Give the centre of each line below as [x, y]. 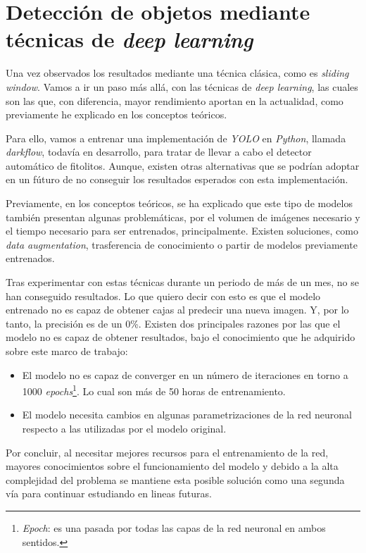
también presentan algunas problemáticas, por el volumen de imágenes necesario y [183, 217]
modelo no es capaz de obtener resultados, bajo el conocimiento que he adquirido [181, 337]
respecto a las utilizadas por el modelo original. [124, 429]
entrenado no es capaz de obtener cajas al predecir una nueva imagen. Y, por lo [177, 310]
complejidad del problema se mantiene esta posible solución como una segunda [175, 479]
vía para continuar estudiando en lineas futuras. [109, 493]
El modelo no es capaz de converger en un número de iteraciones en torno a [185, 374]
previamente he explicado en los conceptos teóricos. [116, 114]
